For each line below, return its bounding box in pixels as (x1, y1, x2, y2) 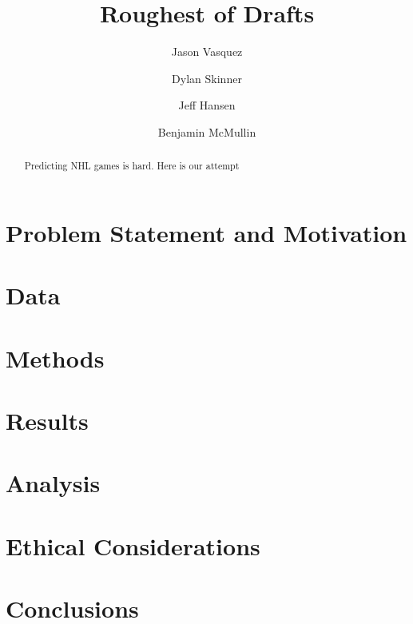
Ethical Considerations (6, 529, 260, 562)
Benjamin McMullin (157, 123, 256, 140)
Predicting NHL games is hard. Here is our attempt (24, 159, 240, 173)
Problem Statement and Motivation (6, 216, 407, 248)
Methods (6, 341, 105, 374)
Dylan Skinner (172, 70, 242, 86)
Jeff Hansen (178, 97, 236, 113)
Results (6, 404, 89, 437)
